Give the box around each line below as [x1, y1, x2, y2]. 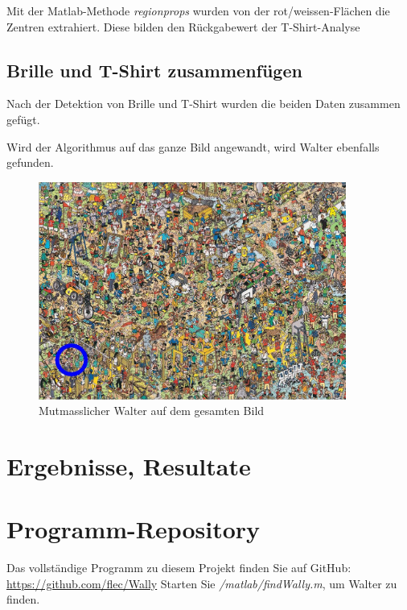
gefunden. [6, 154, 54, 171]
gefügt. [6, 110, 40, 127]
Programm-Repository [6, 512, 261, 546]
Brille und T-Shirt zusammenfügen [6, 57, 302, 82]
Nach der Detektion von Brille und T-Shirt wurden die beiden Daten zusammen [6, 95, 401, 112]
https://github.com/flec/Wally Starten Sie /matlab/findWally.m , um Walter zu [6, 575, 397, 591]
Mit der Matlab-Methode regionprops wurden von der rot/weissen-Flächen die [6, 2, 390, 19]
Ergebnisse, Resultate [6, 449, 251, 482]
